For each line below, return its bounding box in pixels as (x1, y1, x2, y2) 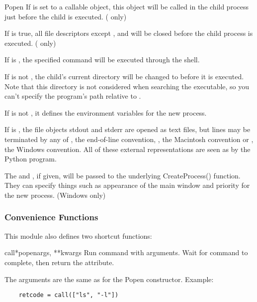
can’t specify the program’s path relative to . (4, 91, 141, 101)
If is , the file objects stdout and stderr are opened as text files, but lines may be (4, 124, 251, 135)
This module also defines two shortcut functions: (4, 230, 152, 241)
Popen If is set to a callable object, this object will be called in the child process (4, 1, 249, 11)
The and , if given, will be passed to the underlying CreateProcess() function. (4, 170, 241, 180)
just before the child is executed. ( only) (4, 11, 127, 21)
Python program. (4, 153, 57, 164)
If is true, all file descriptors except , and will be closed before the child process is (4, 28, 253, 38)
